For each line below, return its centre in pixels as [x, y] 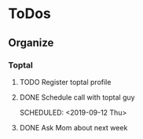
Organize [31, 43]
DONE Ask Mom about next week [73, 127]
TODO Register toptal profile [65, 82]
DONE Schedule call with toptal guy [77, 97]
